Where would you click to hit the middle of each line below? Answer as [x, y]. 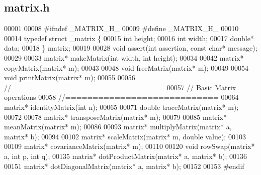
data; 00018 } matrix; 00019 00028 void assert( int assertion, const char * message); [131, 48]
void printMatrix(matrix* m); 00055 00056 [70, 77]
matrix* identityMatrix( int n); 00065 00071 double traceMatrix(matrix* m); [121, 107]
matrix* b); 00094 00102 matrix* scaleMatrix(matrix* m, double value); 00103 [125, 136]
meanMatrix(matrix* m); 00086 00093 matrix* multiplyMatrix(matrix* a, [118, 127]
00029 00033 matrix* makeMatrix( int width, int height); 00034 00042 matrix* [124, 57]
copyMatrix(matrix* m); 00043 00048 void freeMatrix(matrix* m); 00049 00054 [126, 67]
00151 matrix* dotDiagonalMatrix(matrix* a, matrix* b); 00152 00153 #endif [124, 166]
